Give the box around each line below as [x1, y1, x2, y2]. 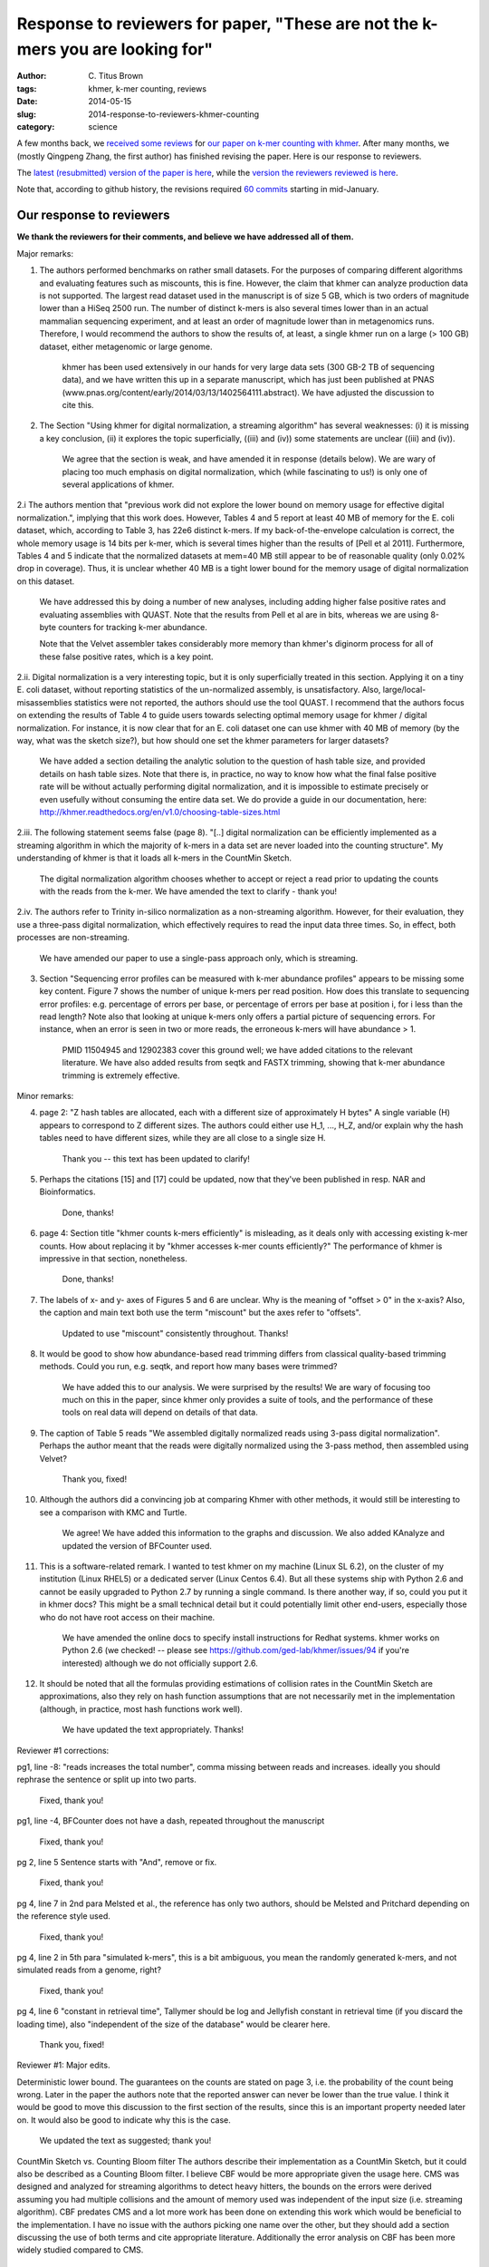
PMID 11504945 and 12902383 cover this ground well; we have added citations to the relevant [62, 1044, 413, 1056]
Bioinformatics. [39, 1186, 96, 1197]
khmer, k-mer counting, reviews [88, 83, 207, 94]
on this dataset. [16, 576, 75, 587]
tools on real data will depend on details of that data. [62, 1406, 258, 1418]
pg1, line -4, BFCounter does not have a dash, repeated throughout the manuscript [16, 1815, 325, 1826]
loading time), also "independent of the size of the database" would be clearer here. [16, 2019, 331, 2029]
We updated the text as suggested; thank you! [39, 2136, 212, 2146]
